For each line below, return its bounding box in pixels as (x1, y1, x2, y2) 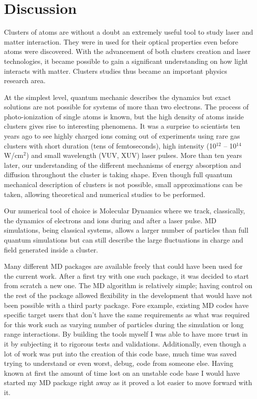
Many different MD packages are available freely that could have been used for (4, 261, 243, 271)
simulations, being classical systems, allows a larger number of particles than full (4, 225, 249, 235)
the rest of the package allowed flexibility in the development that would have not (4, 290, 253, 300)
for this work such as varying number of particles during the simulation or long (4, 319, 244, 329)
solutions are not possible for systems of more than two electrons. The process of (4, 101, 249, 112)
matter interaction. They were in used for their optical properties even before (4, 36, 238, 47)
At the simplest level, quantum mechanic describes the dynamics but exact (4, 92, 231, 102)
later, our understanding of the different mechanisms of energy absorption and (4, 159, 241, 170)
